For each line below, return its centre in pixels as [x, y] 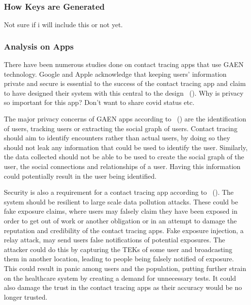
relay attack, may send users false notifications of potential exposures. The [115, 240]
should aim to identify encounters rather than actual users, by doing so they [117, 138]
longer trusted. [26, 297]
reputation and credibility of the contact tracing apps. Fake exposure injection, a [124, 230]
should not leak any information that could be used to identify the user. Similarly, [126, 147]
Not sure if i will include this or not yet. [63, 25]
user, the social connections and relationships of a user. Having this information [122, 166]
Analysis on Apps [39, 46]
